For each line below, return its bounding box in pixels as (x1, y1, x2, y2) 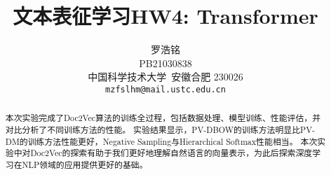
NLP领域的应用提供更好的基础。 (22, 158, 148, 170)
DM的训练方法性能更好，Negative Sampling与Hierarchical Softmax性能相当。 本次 (5, 135, 318, 147)
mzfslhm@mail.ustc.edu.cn (105, 84, 226, 94)
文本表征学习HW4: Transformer (13, 1, 318, 30)
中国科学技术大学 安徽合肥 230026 (88, 69, 243, 84)
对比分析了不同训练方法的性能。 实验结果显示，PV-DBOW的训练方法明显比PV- (5, 124, 316, 136)
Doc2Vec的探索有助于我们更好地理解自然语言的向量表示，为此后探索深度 (30, 147, 313, 159)
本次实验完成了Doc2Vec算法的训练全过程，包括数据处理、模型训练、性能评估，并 (5, 112, 321, 124)
